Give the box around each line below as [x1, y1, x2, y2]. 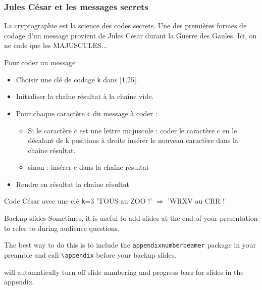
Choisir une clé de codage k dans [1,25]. [16, 74, 138, 84]
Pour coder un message [4, 57, 76, 67]
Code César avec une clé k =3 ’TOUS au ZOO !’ [4, 196, 152, 206]
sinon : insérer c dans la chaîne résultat [28, 162, 149, 172]
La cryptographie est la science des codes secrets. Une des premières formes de [4, 20, 247, 31]
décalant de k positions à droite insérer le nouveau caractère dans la [28, 135, 238, 146]
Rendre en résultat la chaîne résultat [16, 178, 129, 189]
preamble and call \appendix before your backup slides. [4, 249, 177, 260]
